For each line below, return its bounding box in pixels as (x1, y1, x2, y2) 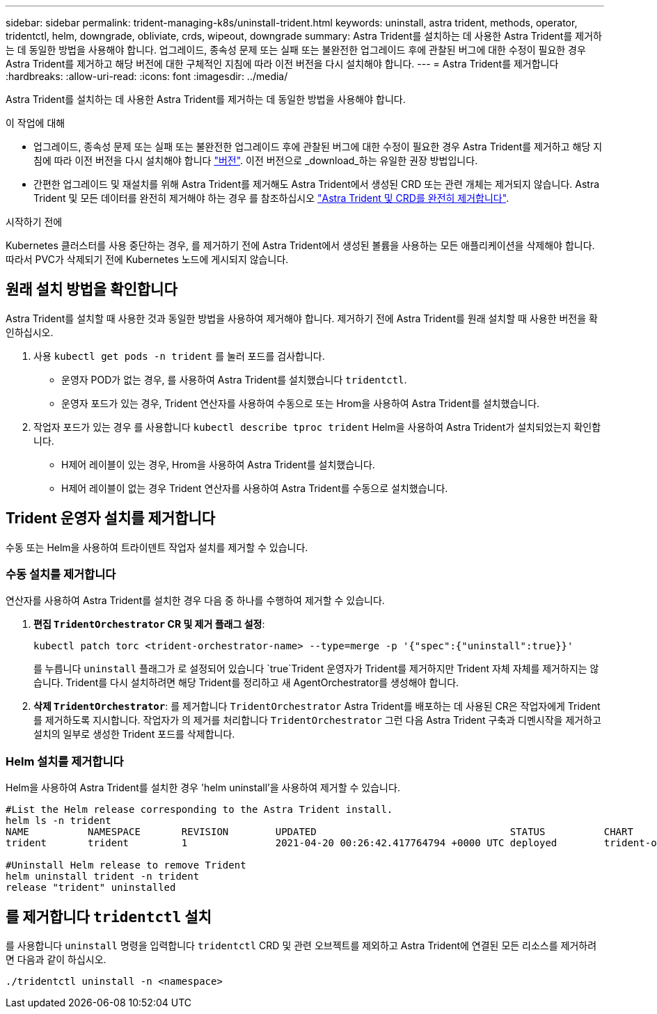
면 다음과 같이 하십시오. (6, 953, 106, 966)
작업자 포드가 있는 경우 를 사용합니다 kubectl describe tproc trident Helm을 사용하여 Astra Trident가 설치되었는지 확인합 (33, 420, 601, 433)
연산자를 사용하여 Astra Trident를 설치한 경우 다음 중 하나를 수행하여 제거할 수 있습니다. (6, 594, 385, 607)
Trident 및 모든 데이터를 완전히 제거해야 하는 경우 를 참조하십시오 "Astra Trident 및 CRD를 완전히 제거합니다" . (33, 192, 509, 204)
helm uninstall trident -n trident (6, 871, 200, 882)
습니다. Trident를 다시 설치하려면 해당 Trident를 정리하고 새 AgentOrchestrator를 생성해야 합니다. (33, 676, 459, 689)
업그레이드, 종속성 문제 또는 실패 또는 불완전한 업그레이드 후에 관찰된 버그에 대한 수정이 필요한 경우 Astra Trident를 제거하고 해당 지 (33, 141, 603, 152)
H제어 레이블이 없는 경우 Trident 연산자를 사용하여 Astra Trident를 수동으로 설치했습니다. (61, 482, 448, 494)
